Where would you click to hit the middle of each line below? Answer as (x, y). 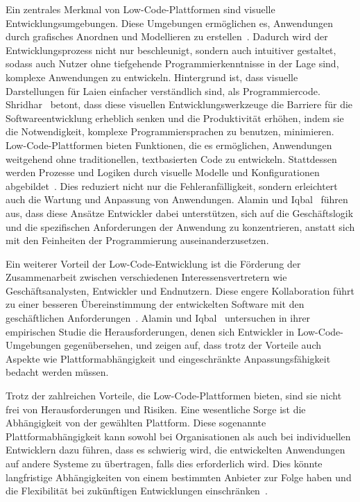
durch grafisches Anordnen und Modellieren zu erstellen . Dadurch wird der (167, 36)
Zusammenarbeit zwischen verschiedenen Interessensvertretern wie (146, 277)
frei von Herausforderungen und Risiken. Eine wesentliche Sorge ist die (156, 409)
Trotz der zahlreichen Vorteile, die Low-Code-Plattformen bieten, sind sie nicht (174, 396)
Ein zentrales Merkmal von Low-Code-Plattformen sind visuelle (140, 9)
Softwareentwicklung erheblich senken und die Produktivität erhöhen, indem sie (175, 118)
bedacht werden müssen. (57, 372)
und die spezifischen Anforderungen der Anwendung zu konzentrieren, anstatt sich (180, 226)
